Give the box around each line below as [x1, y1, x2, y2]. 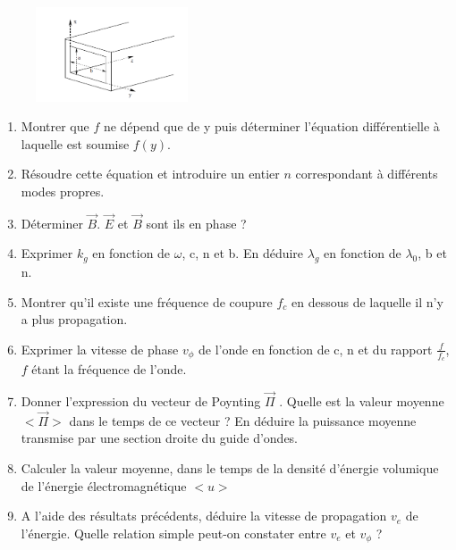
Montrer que [21, 117, 89, 136]
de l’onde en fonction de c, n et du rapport [198, 339, 433, 358]
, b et [418, 244, 447, 262]
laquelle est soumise [21, 134, 130, 153]
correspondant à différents [295, 164, 438, 183]
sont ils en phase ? [146, 213, 247, 232]
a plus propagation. [21, 310, 128, 329]
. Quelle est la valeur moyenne [279, 391, 444, 410]
